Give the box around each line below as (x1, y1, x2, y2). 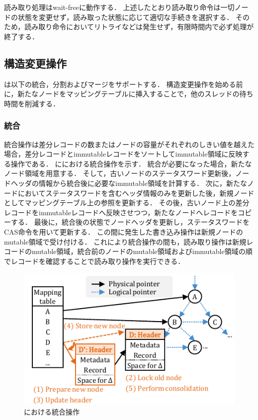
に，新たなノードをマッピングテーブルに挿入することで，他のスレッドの (4, 88, 240, 99)
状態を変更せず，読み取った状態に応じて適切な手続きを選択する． (17, 11, 234, 22)
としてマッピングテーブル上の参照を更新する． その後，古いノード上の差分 (4, 197, 250, 208)
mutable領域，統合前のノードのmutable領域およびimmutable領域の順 (31, 246, 253, 256)
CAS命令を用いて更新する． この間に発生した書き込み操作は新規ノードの (4, 226, 243, 237)
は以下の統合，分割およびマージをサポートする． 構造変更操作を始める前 (4, 79, 243, 89)
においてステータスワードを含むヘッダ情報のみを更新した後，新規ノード (17, 187, 255, 198)
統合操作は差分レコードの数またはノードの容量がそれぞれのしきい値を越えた (4, 139, 255, 149)
